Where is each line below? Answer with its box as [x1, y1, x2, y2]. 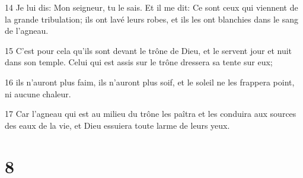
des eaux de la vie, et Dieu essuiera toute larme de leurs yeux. [5, 119, 230, 131]
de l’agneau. [5, 24, 49, 37]
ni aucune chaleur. [5, 87, 71, 100]
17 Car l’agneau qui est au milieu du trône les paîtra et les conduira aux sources [5, 107, 296, 120]
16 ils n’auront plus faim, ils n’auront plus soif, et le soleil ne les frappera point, [5, 75, 295, 88]
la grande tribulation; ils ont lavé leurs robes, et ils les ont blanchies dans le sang [5, 12, 299, 25]
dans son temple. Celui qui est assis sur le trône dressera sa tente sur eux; [5, 56, 273, 68]
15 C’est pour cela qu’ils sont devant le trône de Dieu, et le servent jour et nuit [5, 44, 292, 56]
